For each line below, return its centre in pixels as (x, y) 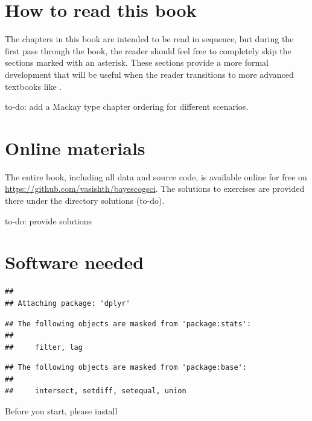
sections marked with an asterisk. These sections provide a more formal (137, 62)
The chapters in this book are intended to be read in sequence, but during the (149, 39)
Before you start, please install (61, 411)
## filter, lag (44, 347)
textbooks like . (33, 86)
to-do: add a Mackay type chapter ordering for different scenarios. (127, 106)
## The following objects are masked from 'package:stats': (128, 324)
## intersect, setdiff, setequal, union (96, 391)
